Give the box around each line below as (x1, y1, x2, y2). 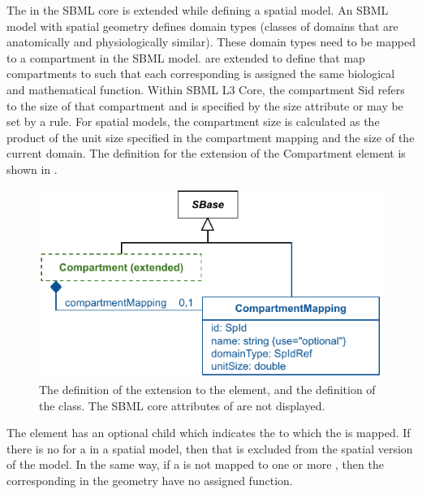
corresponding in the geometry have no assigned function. (6, 472, 293, 489)
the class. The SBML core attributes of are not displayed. (39, 396, 325, 414)
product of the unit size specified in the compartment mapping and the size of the (6, 128, 415, 145)
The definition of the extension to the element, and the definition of (39, 381, 376, 398)
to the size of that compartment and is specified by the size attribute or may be (6, 97, 403, 114)
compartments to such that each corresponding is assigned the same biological (6, 65, 395, 82)
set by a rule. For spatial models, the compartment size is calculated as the (6, 113, 380, 130)
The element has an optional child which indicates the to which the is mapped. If (6, 424, 411, 441)
